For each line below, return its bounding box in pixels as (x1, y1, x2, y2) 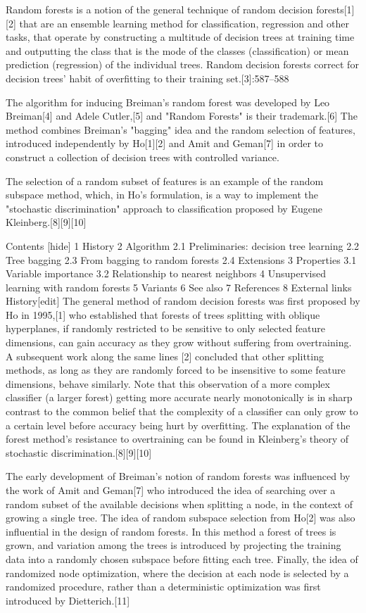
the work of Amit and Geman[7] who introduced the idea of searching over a (6, 483, 336, 497)
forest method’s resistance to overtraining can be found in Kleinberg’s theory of (6, 431, 349, 446)
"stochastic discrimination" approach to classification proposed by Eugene (6, 201, 322, 215)
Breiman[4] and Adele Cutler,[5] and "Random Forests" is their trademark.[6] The (6, 108, 358, 123)
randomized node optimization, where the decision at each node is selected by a (6, 565, 349, 580)
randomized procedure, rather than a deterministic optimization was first (6, 579, 321, 594)
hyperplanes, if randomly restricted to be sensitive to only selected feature (6, 321, 326, 336)
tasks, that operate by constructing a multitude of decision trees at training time (6, 30, 355, 44)
